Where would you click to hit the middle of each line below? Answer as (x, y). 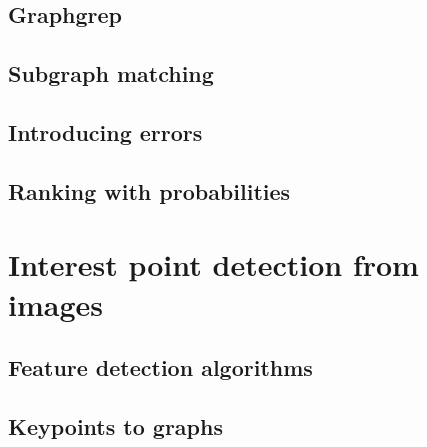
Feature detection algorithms (160, 367)
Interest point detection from (213, 264)
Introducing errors (105, 131)
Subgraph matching (111, 73)
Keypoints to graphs (115, 425)
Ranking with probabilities (149, 190)
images (55, 303)
